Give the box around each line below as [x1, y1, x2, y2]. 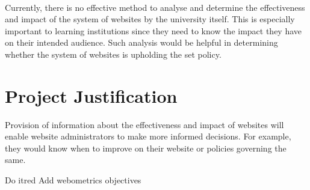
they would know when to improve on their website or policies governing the [5, 141, 287, 154]
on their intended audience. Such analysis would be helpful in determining [5, 36, 278, 49]
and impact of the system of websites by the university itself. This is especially [5, 13, 295, 25]
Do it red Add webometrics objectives [5, 174, 141, 186]
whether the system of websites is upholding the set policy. [5, 47, 222, 60]
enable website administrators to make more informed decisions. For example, [5, 130, 291, 142]
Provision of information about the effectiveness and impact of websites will [5, 118, 284, 130]
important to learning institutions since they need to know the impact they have [5, 24, 302, 37]
